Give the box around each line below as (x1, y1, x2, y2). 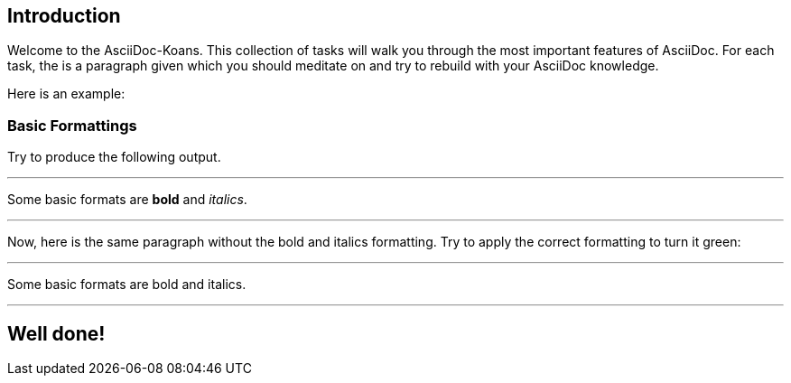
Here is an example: (7, 86, 126, 102)
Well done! (7, 322, 106, 345)
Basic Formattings (7, 116, 137, 135)
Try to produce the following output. (7, 149, 221, 165)
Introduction (7, 5, 121, 27)
